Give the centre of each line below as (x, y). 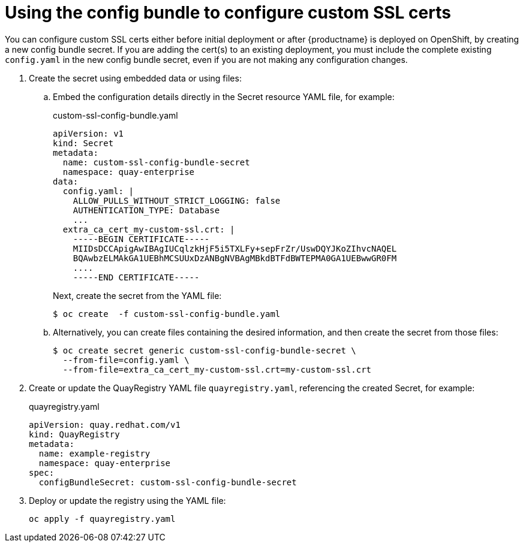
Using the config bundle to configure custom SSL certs (228, 13)
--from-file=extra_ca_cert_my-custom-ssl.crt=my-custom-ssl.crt (217, 369)
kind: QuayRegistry (74, 434)
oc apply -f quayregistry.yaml (102, 519)
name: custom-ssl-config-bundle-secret (156, 162)
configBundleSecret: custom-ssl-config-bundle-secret (168, 482)
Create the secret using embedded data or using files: (135, 78)
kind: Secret (83, 143)
